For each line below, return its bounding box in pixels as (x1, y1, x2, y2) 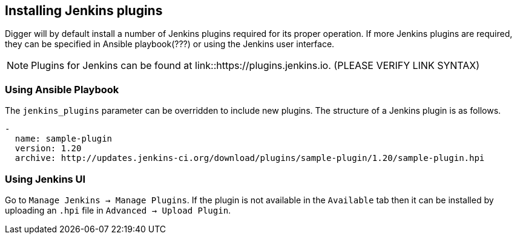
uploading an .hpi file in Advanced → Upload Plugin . (5, 205, 231, 215)
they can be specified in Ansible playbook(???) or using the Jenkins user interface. (5, 39, 335, 50)
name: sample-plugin (15, 134, 113, 144)
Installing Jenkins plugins (5, 3, 163, 18)
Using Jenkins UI (5, 172, 86, 185)
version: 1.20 (15, 143, 82, 154)
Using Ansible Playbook (5, 83, 119, 96)
